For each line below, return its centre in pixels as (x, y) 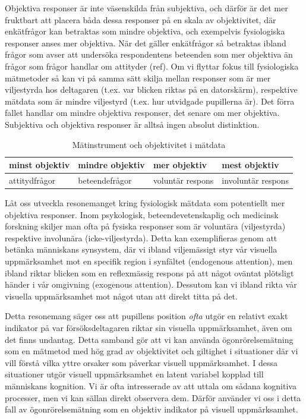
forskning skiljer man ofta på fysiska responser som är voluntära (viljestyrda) (145, 226)
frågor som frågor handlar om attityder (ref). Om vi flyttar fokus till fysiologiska (152, 66)
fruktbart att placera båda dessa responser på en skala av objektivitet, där (141, 19)
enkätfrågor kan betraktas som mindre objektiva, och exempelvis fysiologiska (145, 31)
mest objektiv (250, 165)
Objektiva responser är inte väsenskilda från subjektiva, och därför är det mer (146, 8)
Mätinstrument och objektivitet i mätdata (149, 144)
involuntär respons (255, 180)
